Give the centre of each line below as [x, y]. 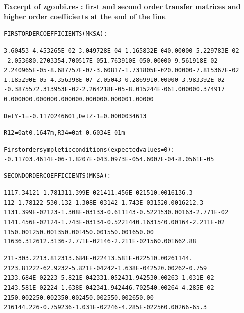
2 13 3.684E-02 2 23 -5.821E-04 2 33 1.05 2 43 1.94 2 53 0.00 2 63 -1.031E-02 [109, 278]
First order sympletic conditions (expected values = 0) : [89, 150]
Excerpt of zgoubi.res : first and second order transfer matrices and [122, 6]
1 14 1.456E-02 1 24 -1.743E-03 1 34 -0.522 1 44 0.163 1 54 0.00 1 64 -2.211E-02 [115, 222]
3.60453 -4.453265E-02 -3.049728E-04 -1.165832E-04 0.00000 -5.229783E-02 [122, 50]
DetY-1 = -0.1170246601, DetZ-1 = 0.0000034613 [75, 116]
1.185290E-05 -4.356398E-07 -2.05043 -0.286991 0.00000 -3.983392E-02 [114, 80]
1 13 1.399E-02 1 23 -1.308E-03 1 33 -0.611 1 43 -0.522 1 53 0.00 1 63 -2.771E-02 [116, 212]
